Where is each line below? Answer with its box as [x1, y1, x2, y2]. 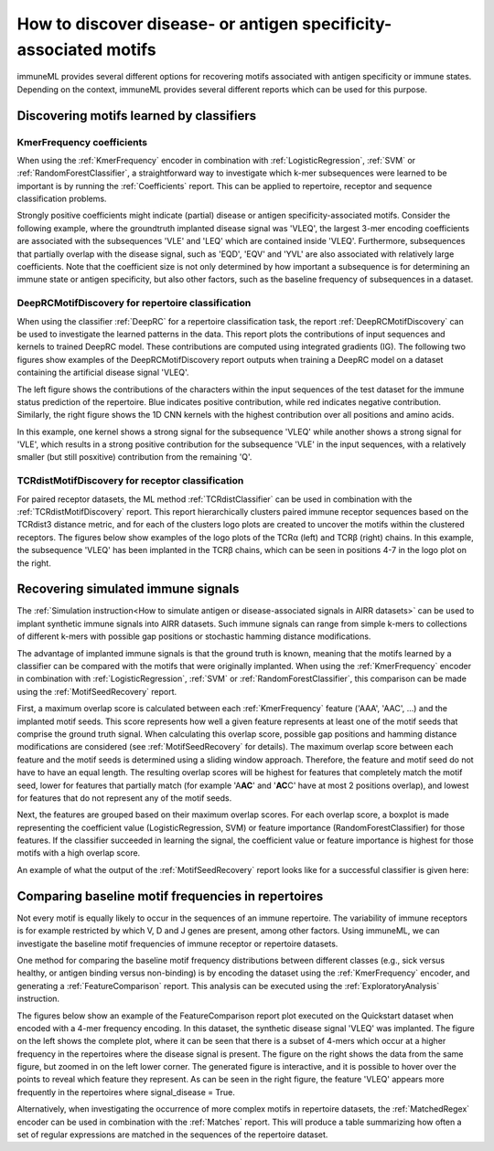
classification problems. [16, 193, 107, 205]
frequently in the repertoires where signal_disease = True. [16, 1086, 235, 1097]
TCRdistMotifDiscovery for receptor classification [16, 474, 244, 487]
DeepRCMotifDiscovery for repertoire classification [16, 297, 252, 310]
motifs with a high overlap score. [16, 847, 141, 858]
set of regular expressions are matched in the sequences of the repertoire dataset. [16, 1129, 328, 1140]
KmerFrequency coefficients [16, 135, 148, 148]
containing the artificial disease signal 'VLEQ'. [16, 367, 189, 378]
